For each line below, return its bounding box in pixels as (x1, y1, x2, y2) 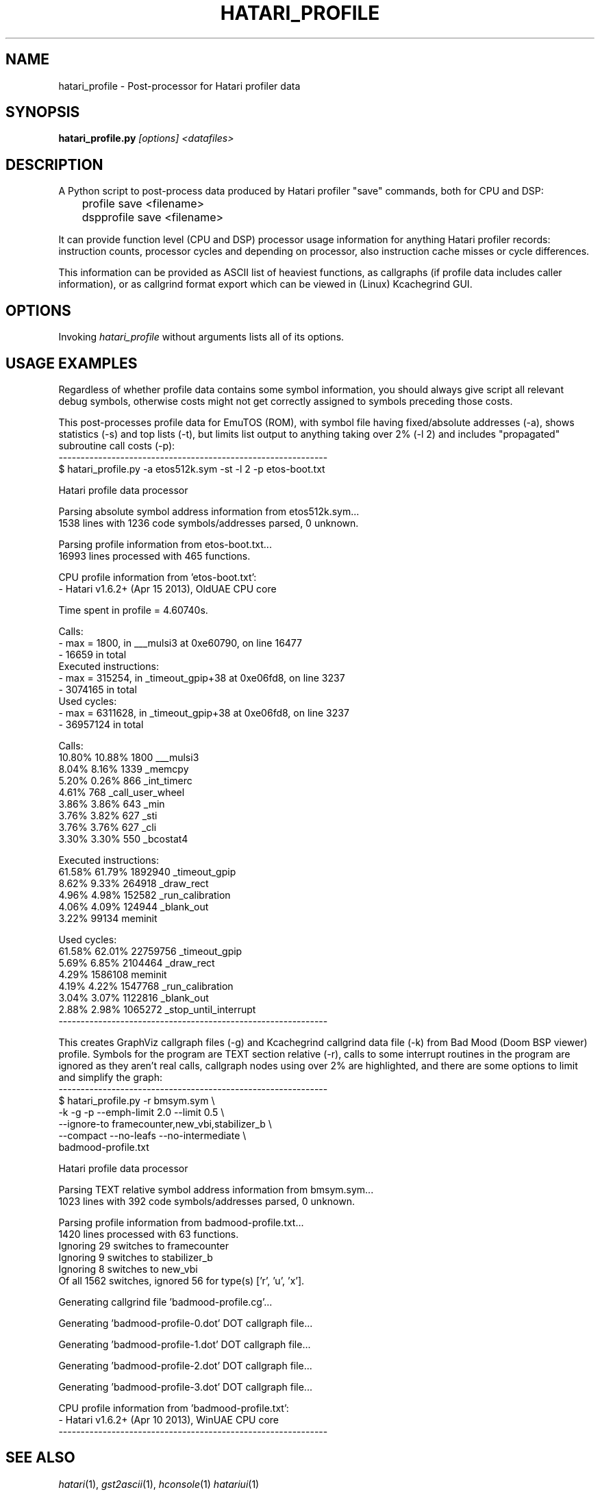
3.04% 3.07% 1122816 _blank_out (58, 991, 209, 1004)
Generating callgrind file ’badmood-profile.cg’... (58, 1295, 273, 1308)
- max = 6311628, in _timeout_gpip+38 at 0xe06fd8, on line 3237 (58, 706, 349, 719)
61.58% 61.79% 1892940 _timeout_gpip (58, 865, 236, 878)
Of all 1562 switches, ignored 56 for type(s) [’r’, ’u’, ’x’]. (58, 1274, 305, 1286)
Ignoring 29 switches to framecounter (58, 1239, 229, 1252)
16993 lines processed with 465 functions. (58, 549, 251, 562)
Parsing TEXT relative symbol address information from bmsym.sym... (58, 1183, 374, 1195)
